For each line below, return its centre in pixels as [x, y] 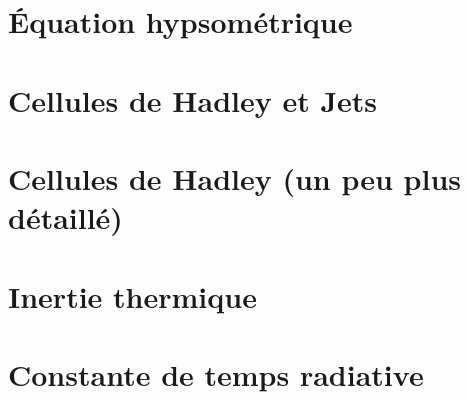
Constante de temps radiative [216, 373]
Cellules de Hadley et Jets [193, 99]
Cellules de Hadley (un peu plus [235, 177]
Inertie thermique [132, 295]
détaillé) [65, 217]
